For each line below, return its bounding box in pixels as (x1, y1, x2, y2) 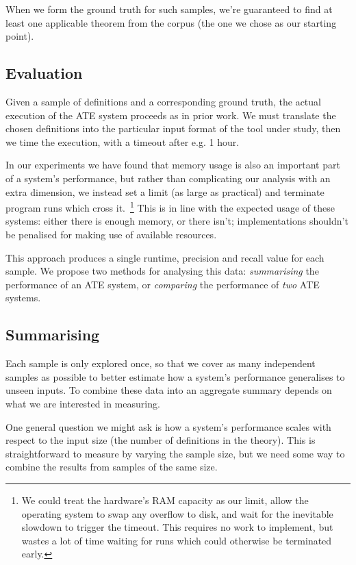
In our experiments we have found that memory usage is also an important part (5, 158, 340, 172)
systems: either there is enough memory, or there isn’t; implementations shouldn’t (5, 214, 348, 228)
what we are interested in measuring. (5, 396, 160, 410)
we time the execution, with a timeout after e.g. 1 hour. (5, 134, 240, 149)
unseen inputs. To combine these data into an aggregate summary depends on (5, 383, 332, 397)
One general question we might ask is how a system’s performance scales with (5, 419, 331, 434)
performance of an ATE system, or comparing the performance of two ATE (5, 277, 320, 291)
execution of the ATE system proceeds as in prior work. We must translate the (5, 108, 336, 122)
